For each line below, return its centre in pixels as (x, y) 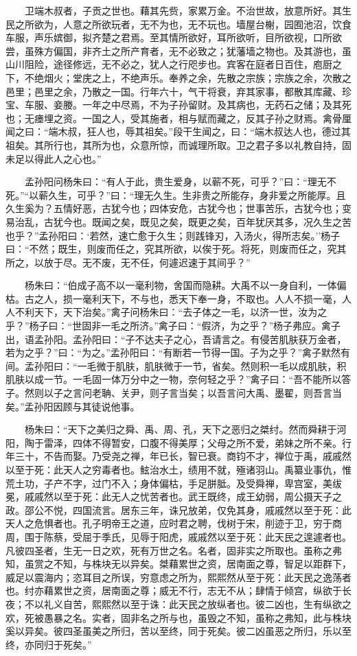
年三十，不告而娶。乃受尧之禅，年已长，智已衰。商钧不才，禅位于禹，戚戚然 (178, 456)
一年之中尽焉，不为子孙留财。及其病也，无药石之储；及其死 (217, 105)
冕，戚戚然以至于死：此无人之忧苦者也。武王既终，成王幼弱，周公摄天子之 (174, 496)
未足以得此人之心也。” (54, 158)
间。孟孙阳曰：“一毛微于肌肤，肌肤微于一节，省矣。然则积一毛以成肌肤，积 (176, 365)
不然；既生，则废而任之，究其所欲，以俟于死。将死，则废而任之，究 (183, 249)
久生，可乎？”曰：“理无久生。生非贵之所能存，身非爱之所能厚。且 (197, 195)
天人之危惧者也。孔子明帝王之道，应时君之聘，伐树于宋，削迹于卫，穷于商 (174, 523)
